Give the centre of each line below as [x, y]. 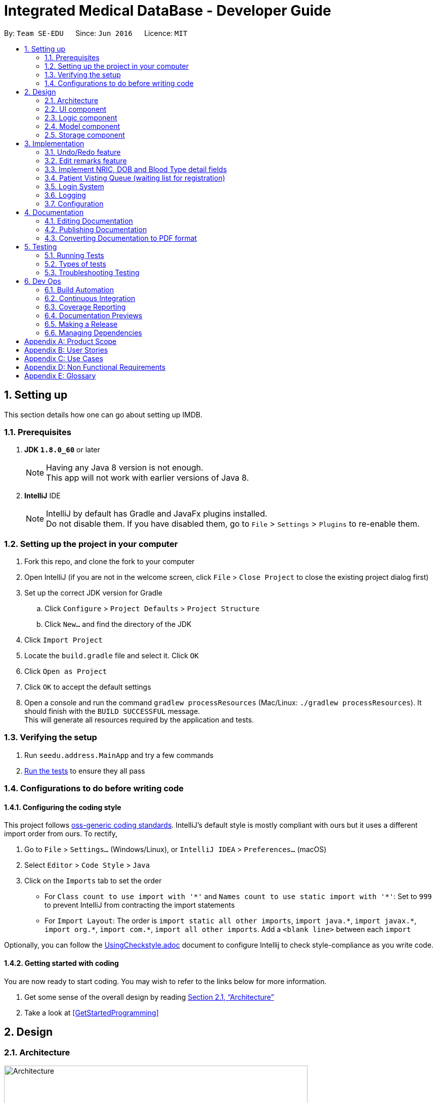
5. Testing [41, 246]
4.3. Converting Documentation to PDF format [121, 238]
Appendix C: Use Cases [64, 358]
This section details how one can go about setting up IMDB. [103, 414]
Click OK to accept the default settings [88, 687]
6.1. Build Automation [79, 289]
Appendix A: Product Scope [71, 341]
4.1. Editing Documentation [89, 221]
